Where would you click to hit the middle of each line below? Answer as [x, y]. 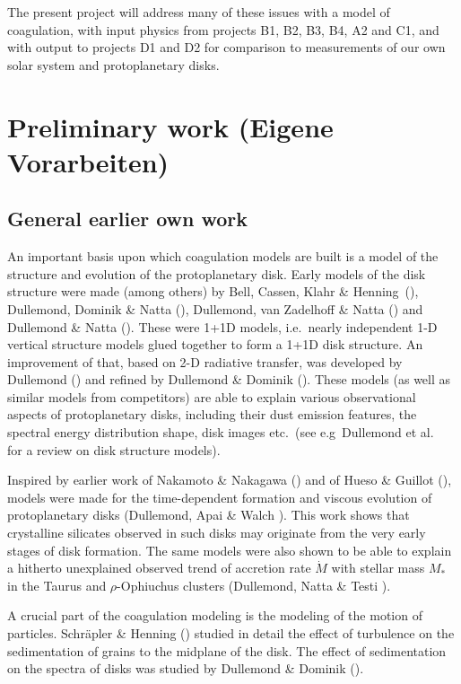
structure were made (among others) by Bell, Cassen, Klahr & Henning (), [213, 291]
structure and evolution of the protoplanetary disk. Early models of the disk [217, 273]
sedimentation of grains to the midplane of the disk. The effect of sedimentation [227, 650]
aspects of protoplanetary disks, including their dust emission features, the [212, 414]
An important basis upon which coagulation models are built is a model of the [223, 256]
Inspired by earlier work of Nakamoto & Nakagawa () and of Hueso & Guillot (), [230, 480]
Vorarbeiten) [88, 161]
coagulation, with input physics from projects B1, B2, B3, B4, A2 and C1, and [223, 29]
